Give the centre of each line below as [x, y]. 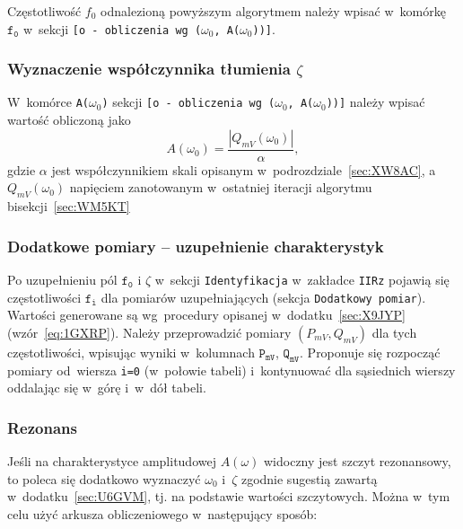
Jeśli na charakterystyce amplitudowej [112, 461]
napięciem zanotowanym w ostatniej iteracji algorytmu [221, 187]
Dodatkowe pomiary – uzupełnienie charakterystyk [196, 246]
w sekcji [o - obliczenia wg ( [112, 28]
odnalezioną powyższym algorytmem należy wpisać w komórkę [273, 11]
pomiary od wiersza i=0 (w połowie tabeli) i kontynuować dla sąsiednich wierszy [231, 370]
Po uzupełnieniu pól [62, 279]
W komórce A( [48, 102]
